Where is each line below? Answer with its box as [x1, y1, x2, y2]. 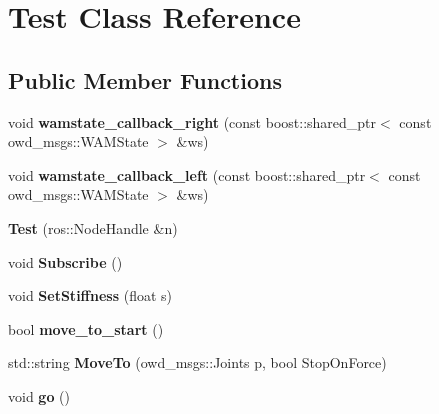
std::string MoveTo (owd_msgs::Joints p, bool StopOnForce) [8, 352, 387, 373]
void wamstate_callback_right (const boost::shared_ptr [8, 111, 377, 132]
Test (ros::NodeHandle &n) [8, 217, 178, 238]
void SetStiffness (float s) [8, 285, 172, 306]
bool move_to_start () [8, 318, 164, 339]
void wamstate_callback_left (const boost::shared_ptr [8, 164, 366, 185]
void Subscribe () [8, 251, 123, 272]
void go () [8, 385, 71, 406]
